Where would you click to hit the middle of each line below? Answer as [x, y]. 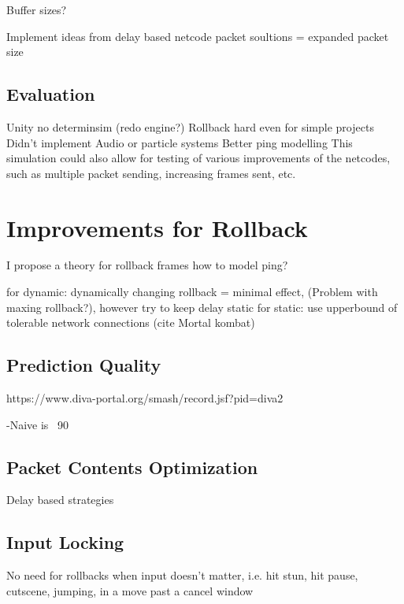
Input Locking [65, 542]
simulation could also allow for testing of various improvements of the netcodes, [198, 158]
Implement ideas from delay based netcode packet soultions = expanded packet [198, 36]
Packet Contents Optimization [132, 467]
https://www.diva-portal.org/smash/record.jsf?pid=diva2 [145, 398]
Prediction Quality [84, 365]
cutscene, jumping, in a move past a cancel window [130, 590]
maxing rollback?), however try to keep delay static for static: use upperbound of [202, 307]
